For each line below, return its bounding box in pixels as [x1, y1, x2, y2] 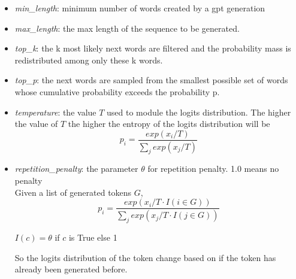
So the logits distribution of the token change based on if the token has [14, 251, 276, 263]
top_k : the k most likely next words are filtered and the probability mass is [14, 42, 291, 54]
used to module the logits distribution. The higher [107, 105, 291, 118]
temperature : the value [14, 105, 96, 118]
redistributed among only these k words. [14, 53, 163, 66]
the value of [14, 117, 58, 130]
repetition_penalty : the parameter [14, 162, 138, 175]
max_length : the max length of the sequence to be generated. [14, 22, 240, 34]
